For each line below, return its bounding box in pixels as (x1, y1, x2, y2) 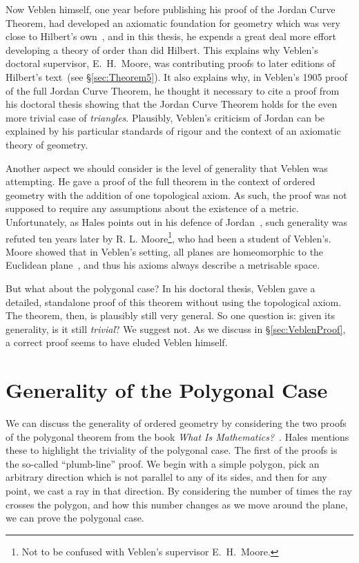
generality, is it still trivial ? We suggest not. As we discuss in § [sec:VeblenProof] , (6, 321, 346, 336)
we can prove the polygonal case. (6, 510, 144, 525)
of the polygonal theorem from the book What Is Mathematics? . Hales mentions (6, 429, 349, 443)
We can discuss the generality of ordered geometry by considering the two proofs (6, 416, 347, 430)
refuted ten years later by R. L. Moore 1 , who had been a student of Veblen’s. (6, 229, 331, 245)
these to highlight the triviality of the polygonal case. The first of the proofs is (6, 443, 338, 457)
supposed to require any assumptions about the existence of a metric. (6, 201, 299, 216)
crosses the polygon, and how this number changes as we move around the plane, (6, 497, 348, 511)
